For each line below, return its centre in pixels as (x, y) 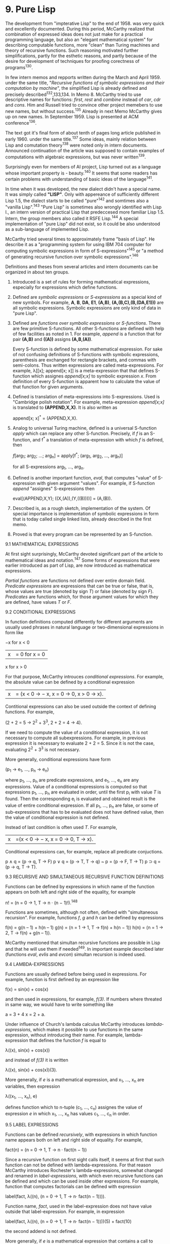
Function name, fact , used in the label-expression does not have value (78, 1206)
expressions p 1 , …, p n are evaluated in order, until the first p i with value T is (83, 793)
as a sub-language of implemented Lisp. (47, 229)
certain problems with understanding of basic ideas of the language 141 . (79, 179)
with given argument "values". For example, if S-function (96, 483)
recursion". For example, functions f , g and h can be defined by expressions (84, 918)
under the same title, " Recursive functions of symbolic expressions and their (85, 83)
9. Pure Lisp (30, 9)
